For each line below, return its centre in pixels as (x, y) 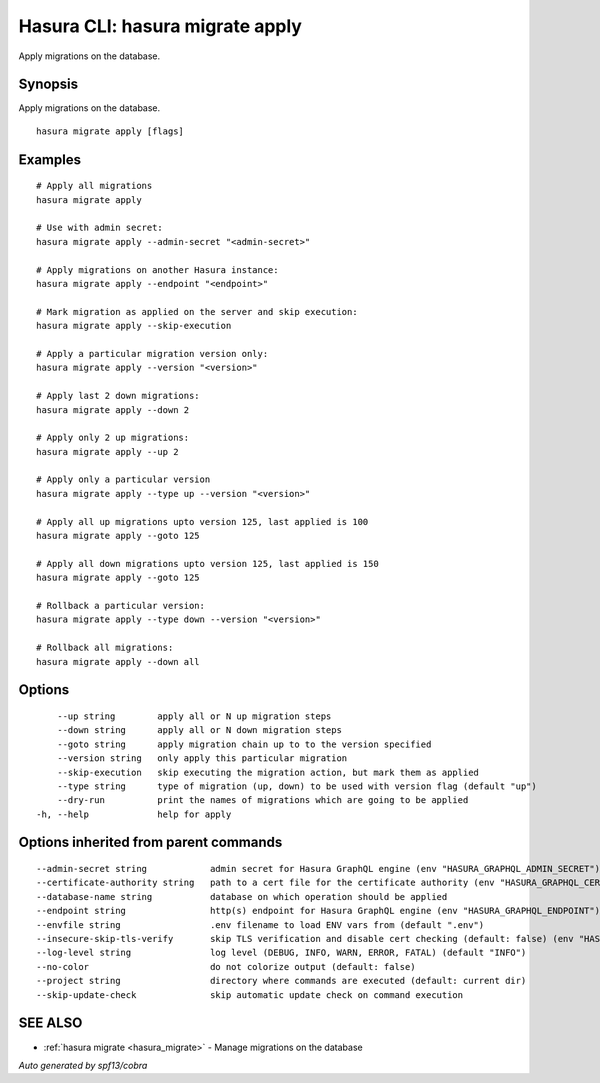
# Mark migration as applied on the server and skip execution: (197, 311)
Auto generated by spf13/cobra (83, 1065)
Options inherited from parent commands (150, 842)
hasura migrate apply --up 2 (107, 451)
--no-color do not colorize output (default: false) (226, 966)
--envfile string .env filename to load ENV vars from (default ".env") (260, 924)
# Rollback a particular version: (120, 605)
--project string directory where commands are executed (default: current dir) (281, 981)
